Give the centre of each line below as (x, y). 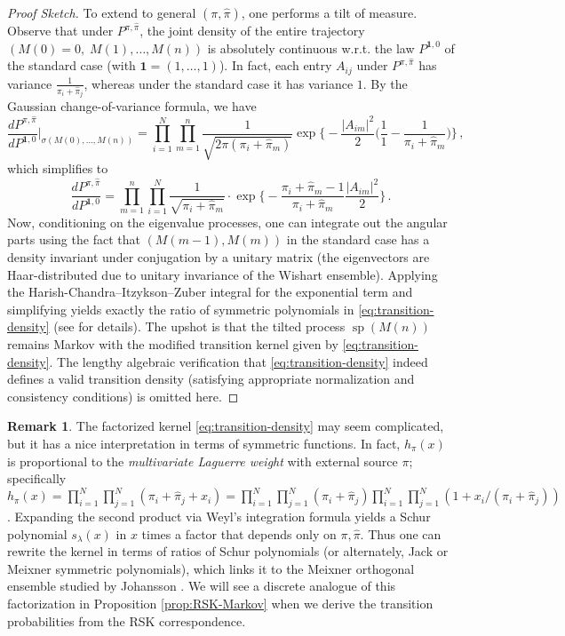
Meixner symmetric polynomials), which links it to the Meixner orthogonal (211, 568)
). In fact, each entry (275, 65)
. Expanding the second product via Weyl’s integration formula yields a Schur (219, 517)
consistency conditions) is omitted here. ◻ (123, 396)
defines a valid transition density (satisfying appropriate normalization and (211, 379)
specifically (37, 478)
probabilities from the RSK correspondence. (127, 620)
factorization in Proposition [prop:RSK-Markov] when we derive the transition (220, 604)
